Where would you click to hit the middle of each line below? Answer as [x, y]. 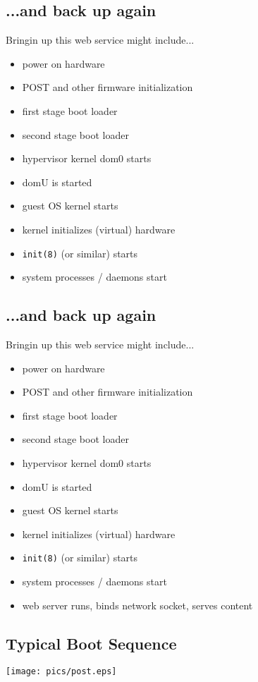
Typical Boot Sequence [91, 643]
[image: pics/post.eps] [61, 672]
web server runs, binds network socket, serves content [137, 605]
